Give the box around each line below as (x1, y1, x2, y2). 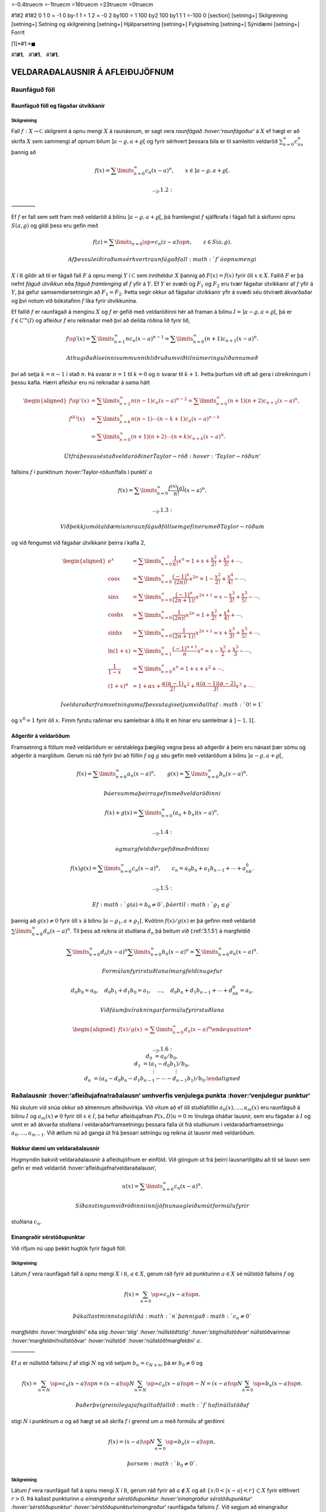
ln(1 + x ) (107, 647, 131, 654)
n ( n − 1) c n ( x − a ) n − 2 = (130, 396, 193, 405)
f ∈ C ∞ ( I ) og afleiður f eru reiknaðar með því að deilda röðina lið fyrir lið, (11, 316, 190, 324)
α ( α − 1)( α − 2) (196, 680, 236, 687)
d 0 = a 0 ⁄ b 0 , (145, 1053, 178, 1061)
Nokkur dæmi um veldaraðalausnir (11, 1145, 100, 1152)
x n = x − (197, 646, 220, 654)
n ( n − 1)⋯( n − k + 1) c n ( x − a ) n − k (130, 414, 220, 423)
